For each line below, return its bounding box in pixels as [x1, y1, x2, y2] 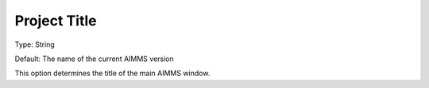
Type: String [14, 40, 55, 49]
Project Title [14, 12, 97, 29]
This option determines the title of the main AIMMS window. [14, 68, 211, 78]
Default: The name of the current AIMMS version [14, 54, 174, 63]
